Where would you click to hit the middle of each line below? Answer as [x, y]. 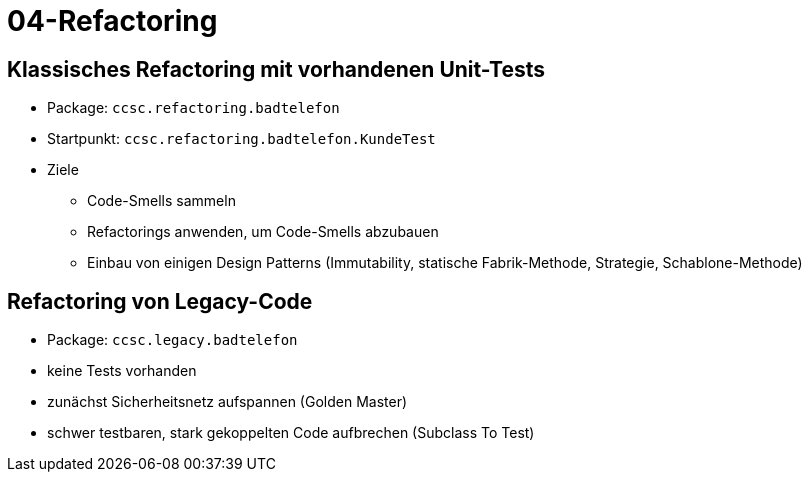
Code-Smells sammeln [161, 201]
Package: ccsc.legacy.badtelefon [172, 340]
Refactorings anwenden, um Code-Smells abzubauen [263, 232]
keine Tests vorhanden [122, 371]
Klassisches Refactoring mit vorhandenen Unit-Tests [276, 69]
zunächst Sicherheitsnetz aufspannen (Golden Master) [227, 402]
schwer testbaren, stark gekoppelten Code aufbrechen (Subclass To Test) [291, 433]
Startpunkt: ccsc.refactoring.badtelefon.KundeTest [241, 139]
